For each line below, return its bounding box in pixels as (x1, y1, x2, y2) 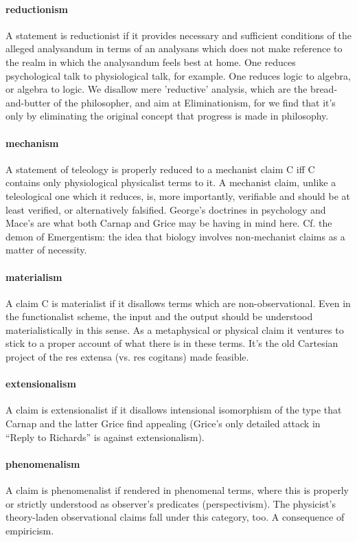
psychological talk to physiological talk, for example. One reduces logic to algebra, (5, 68, 351, 82)
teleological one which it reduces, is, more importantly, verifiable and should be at (5, 188, 351, 203)
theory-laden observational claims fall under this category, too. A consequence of (5, 510, 345, 524)
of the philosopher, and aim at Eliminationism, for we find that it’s (54, 95, 336, 109)
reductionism (5, 1, 69, 16)
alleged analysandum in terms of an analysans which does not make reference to (5, 41, 343, 56)
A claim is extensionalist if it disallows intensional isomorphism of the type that (5, 403, 342, 417)
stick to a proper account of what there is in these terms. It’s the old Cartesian (5, 336, 338, 350)
